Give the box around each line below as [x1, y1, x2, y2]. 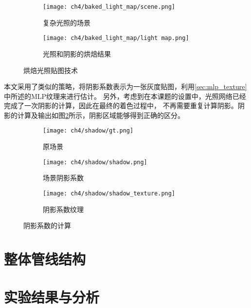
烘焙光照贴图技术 [23, 65, 78, 75]
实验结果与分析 [4, 287, 100, 307]
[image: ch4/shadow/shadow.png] [43, 158, 147, 166]
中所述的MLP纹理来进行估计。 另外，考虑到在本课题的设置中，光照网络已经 [4, 91, 246, 101]
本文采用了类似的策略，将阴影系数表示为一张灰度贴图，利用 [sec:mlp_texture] [4, 81, 247, 92]
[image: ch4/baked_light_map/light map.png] [43, 35, 189, 42]
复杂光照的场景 [43, 17, 90, 27]
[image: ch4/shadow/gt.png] [43, 127, 134, 135]
